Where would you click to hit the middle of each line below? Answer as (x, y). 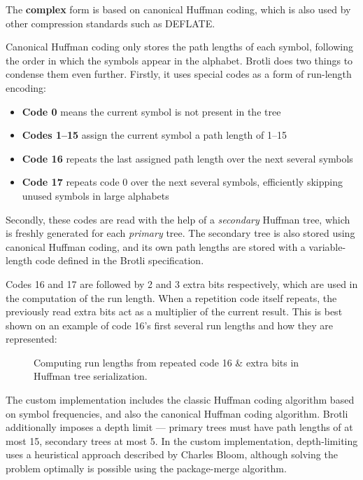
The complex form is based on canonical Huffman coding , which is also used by (178, 9)
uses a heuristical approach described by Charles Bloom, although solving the (172, 454)
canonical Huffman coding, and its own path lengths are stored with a (156, 246)
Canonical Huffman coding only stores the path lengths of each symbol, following (179, 47)
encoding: (26, 87)
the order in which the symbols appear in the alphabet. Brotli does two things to (179, 60)
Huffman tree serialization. (91, 376)
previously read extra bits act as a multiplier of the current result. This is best (174, 311)
